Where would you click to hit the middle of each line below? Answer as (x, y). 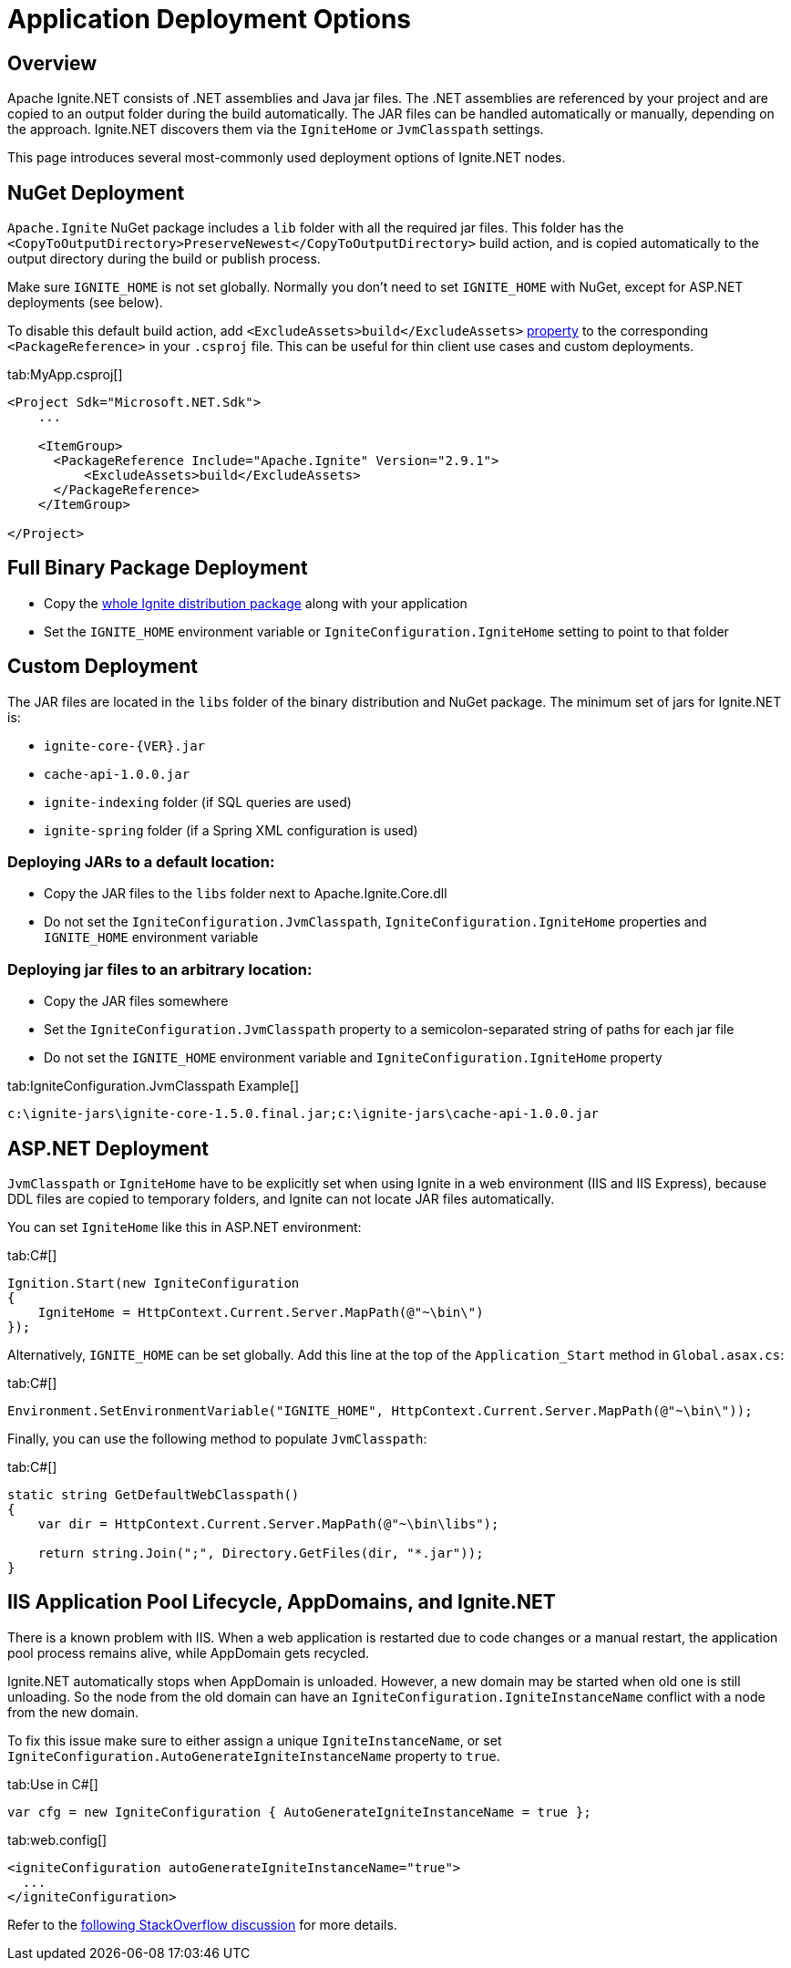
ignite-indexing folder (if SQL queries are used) (198, 802)
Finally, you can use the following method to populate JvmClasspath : (217, 1439)
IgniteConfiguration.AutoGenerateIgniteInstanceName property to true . (254, 1756)
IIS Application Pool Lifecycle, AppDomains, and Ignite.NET (282, 1602)
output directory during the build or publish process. (164, 259)
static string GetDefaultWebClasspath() (154, 1495)
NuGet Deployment (96, 192)
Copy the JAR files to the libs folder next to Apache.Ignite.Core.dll (246, 894)
